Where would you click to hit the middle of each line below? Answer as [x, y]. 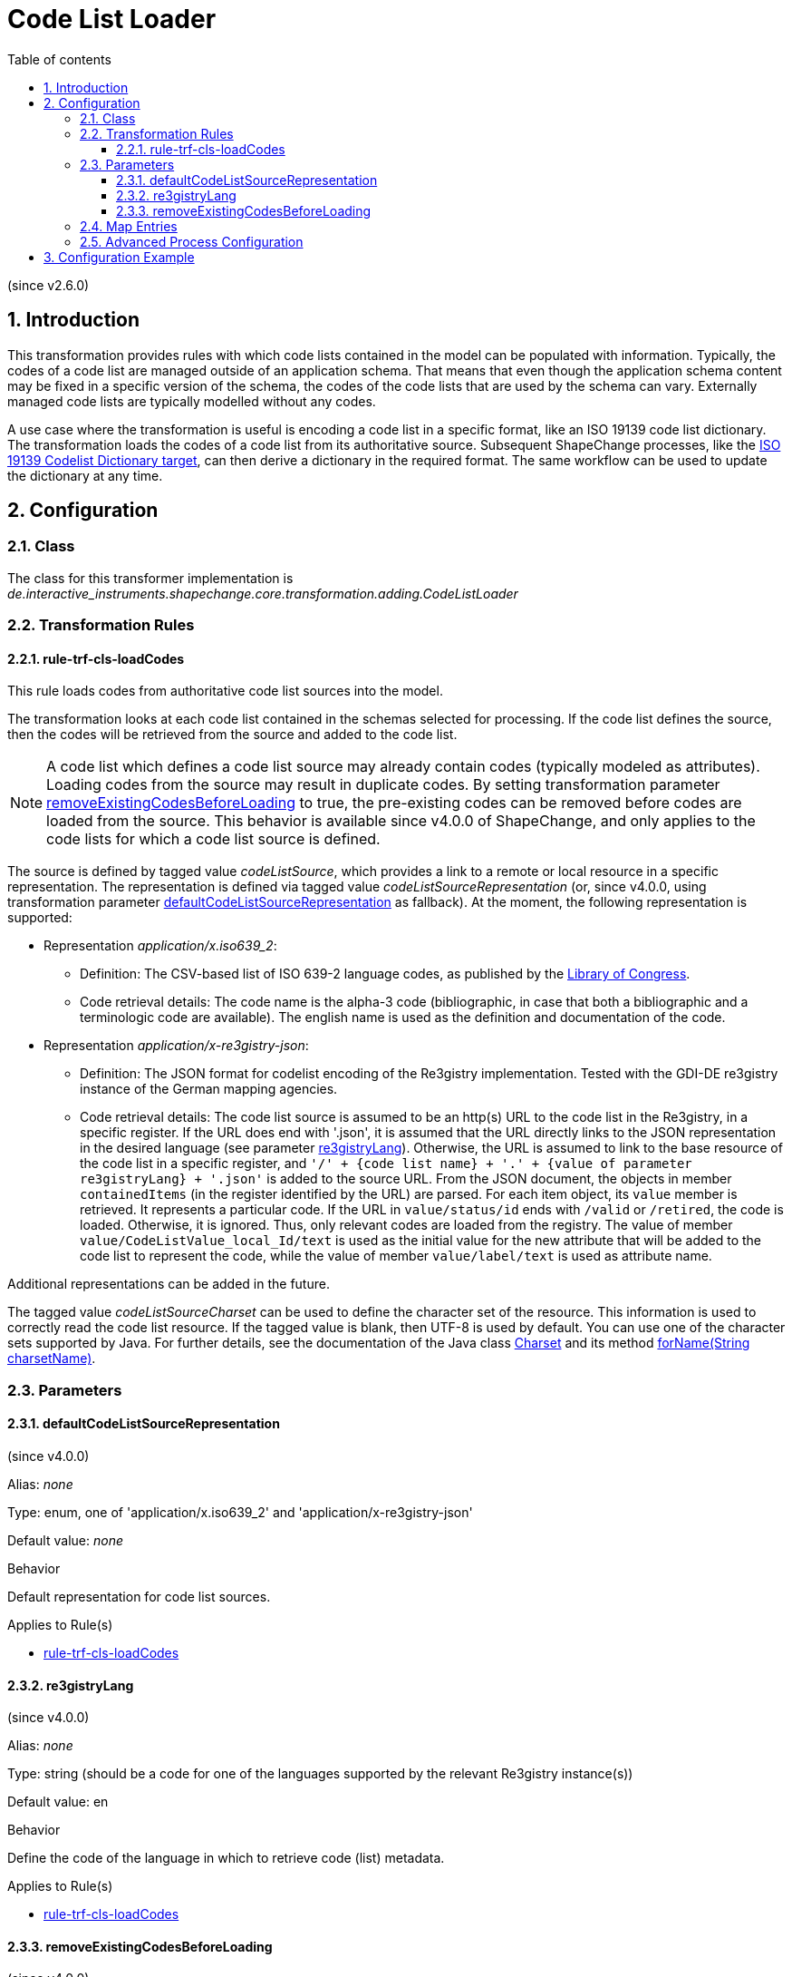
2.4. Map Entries [129, 226]
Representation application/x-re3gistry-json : [176, 1046]
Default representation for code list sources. [139, 1597]
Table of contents [59, 59]
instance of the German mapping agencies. [209, 1089]
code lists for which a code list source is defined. [213, 839]
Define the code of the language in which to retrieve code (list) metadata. [226, 1858]
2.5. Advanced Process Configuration [192, 241]
